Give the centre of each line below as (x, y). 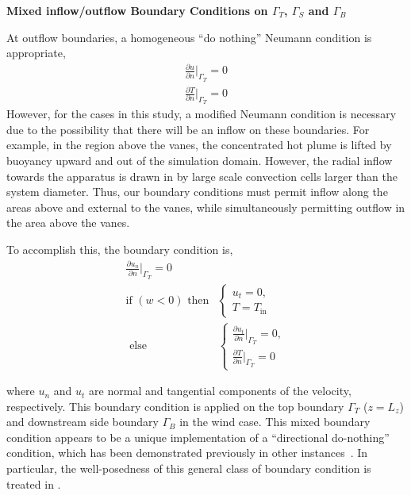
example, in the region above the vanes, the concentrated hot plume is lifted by (199, 145)
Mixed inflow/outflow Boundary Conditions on (137, 10)
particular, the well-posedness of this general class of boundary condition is (189, 468)
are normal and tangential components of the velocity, (220, 391)
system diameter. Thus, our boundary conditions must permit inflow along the (197, 192)
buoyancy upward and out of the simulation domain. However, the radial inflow (200, 161)
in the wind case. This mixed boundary (275, 422)
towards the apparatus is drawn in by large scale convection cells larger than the (202, 176)
